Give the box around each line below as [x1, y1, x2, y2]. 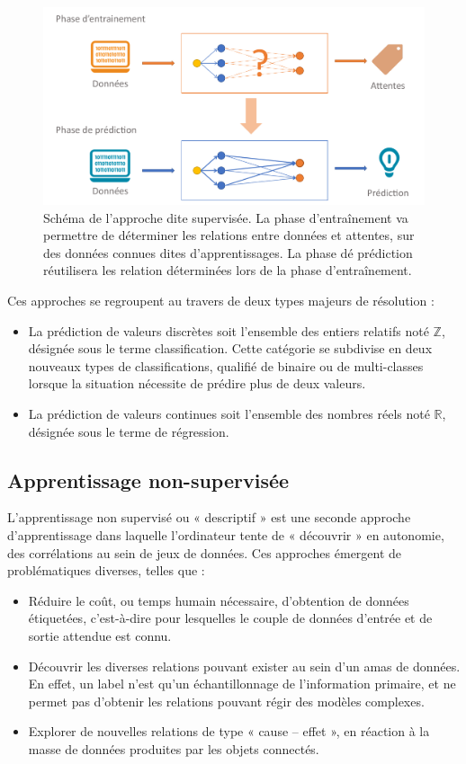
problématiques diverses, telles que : [7, 561, 205, 580]
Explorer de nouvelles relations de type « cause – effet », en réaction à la [28, 722, 430, 741]
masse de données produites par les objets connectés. [28, 739, 319, 758]
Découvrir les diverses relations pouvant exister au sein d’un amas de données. [28, 656, 461, 675]
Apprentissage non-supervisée [7, 466, 290, 493]
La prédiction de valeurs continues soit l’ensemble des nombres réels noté [28, 404, 430, 423]
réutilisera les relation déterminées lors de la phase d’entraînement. [43, 261, 412, 280]
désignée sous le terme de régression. [28, 422, 229, 440]
